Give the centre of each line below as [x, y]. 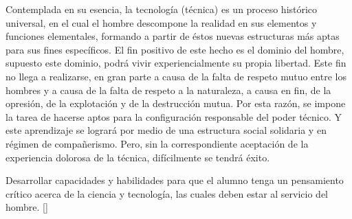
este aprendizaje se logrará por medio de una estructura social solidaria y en [166, 130]
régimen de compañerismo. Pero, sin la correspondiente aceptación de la [157, 143]
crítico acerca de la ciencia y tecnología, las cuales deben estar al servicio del [167, 193]
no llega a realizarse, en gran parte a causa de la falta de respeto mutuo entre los [176, 76]
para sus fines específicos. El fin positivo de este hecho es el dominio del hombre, [175, 49]
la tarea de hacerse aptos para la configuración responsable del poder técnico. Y [174, 116]
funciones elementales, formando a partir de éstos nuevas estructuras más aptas [173, 36]
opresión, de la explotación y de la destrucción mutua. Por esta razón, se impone [176, 103]
